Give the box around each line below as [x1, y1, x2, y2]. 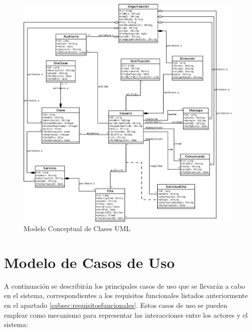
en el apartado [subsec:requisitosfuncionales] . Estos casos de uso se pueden [4, 300, 227, 310]
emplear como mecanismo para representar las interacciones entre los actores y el [4, 309, 248, 320]
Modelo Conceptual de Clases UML [24, 223, 131, 234]
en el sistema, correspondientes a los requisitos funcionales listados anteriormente [4, 290, 248, 301]
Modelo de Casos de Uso [4, 252, 175, 272]
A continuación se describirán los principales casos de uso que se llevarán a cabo [4, 280, 245, 291]
